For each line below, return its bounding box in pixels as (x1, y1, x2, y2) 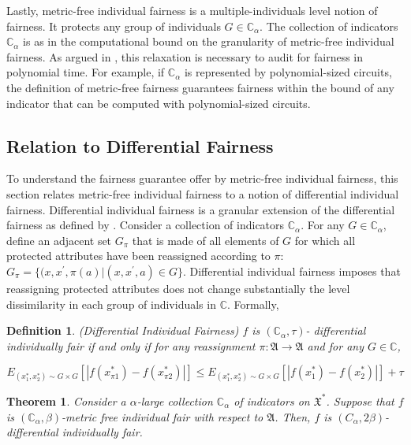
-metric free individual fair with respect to (62, 408, 263, 425)
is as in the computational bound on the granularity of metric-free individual (23, 33, 394, 50)
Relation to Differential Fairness (6, 133, 274, 158)
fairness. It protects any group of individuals (6, 17, 221, 34)
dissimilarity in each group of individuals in (6, 295, 216, 312)
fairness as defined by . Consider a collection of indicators (6, 217, 285, 233)
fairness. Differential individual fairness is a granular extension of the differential (6, 201, 395, 217)
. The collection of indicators (260, 17, 398, 34)
